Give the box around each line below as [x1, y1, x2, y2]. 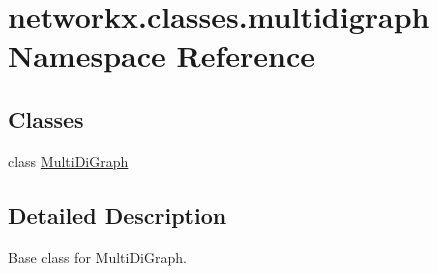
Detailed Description [8, 199, 227, 230]
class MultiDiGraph [8, 150, 129, 171]
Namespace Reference [8, 35, 315, 76]
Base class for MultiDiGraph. [8, 246, 187, 267]
